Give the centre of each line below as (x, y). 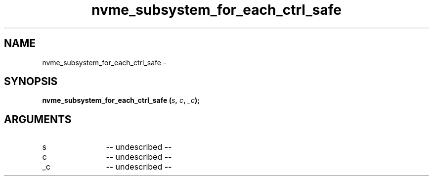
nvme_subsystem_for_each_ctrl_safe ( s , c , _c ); (121, 100)
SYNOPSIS (31, 82)
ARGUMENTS (38, 119)
